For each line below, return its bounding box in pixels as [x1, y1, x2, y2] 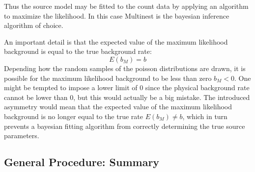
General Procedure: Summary [4, 154, 160, 170]
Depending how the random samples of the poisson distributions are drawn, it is [4, 63, 246, 73]
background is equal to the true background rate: [4, 46, 152, 56]
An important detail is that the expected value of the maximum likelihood [4, 36, 228, 47]
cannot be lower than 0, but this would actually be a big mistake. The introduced [4, 92, 250, 102]
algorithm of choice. [4, 20, 63, 30]
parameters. [4, 130, 39, 141]
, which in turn [182, 111, 227, 121]
